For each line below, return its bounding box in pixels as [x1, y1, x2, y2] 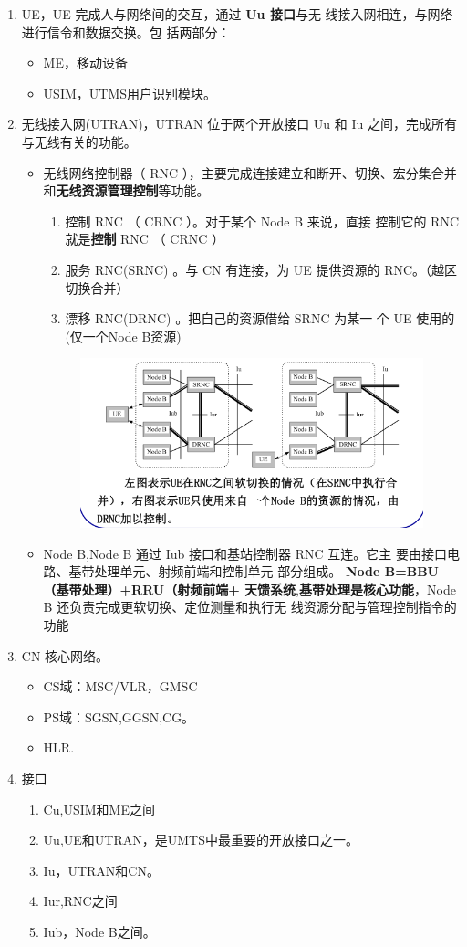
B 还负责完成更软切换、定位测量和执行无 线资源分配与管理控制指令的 [43, 597, 457, 616]
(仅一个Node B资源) [65, 326, 182, 345]
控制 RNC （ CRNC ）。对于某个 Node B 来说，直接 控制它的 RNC [65, 211, 459, 230]
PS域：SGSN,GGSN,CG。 [43, 707, 195, 726]
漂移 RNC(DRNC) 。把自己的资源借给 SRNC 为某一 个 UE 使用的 [65, 309, 455, 328]
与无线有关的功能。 [21, 132, 137, 151]
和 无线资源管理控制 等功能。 [43, 181, 210, 200]
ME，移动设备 [43, 53, 128, 72]
